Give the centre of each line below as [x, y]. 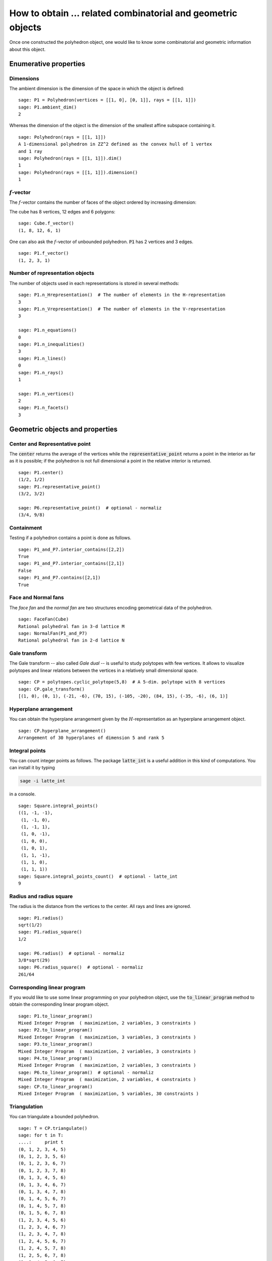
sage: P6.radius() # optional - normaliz [72, 953]
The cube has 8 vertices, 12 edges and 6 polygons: [62, 211]
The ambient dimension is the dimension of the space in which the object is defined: [97, 88]
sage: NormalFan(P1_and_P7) [53, 633]
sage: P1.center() [41, 472]
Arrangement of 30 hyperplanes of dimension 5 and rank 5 [91, 737]
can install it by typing [32, 768]
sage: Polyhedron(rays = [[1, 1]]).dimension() [78, 172]
